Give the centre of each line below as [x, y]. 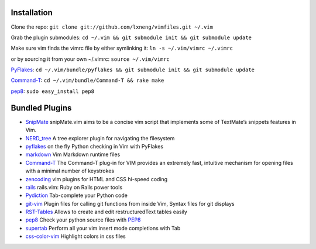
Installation [32, 13]
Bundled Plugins [41, 108]
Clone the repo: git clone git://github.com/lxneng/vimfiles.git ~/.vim [112, 27]
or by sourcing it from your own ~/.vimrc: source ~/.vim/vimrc [90, 59]
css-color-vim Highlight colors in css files [75, 236]
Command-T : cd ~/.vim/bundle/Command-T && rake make [87, 80]
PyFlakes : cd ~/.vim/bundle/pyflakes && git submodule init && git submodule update [133, 70]
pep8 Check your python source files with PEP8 [83, 220]
